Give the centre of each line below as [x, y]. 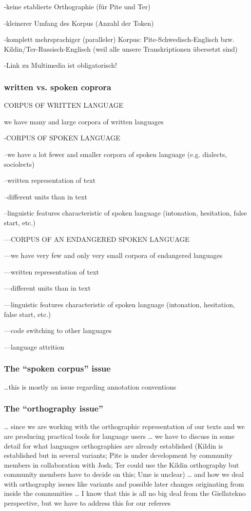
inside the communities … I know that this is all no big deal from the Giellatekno [125, 493]
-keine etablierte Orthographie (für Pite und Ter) [77, 6]
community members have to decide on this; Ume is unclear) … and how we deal [124, 474]
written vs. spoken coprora [58, 87]
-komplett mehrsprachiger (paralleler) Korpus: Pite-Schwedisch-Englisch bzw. [119, 39]
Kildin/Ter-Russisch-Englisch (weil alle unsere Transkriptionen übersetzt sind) [121, 49]
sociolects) [19, 164]
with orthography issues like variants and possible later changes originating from [124, 483]
